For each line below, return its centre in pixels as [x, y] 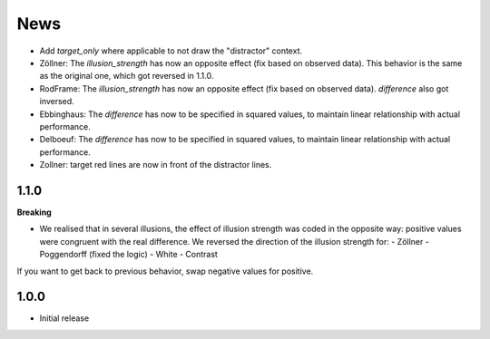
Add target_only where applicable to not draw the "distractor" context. [171, 51]
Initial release [64, 318]
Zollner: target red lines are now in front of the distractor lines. [156, 165]
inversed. [57, 102]
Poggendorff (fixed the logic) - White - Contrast [128, 255]
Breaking [34, 212]
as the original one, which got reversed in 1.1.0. [127, 76]
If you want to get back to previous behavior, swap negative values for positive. [165, 271]
